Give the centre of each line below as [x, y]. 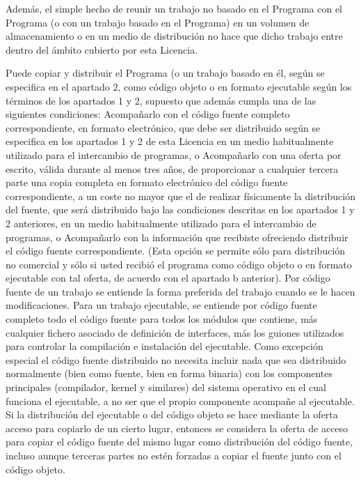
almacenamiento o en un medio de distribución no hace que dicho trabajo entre [174, 36]
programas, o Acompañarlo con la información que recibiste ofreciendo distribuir [177, 237]
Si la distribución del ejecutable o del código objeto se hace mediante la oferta [172, 414]
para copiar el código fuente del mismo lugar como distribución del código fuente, [179, 442]
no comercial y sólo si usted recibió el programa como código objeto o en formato [179, 264]
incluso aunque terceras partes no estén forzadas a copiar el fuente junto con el [174, 455]
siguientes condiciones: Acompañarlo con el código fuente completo [148, 114]
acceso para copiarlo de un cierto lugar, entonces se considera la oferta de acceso [177, 428]
